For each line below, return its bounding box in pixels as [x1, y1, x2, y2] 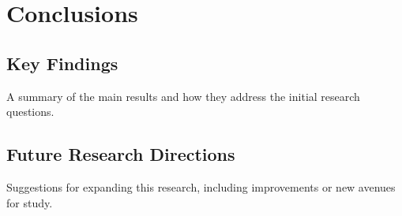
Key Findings [6, 50, 118, 75]
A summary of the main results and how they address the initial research [6, 88, 360, 104]
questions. [6, 103, 54, 120]
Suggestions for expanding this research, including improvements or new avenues [6, 178, 396, 195]
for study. [6, 194, 53, 210]
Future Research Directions [6, 142, 235, 166]
